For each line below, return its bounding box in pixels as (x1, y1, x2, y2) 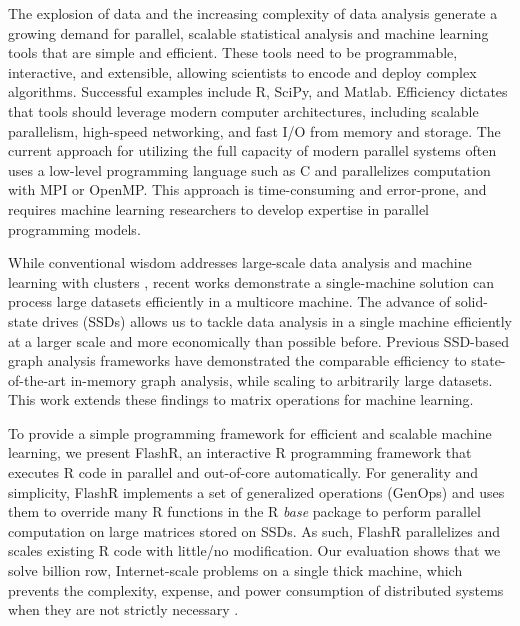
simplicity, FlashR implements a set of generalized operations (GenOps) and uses (8, 481, 505, 502)
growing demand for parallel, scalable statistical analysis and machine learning (8, 22, 489, 43)
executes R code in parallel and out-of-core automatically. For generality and (8, 462, 479, 483)
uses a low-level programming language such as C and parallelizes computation (8, 159, 491, 180)
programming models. (8, 218, 141, 239)
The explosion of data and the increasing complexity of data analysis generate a (8, 3, 498, 23)
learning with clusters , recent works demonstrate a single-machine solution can (8, 271, 494, 292)
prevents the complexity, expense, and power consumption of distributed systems (8, 579, 504, 600)
